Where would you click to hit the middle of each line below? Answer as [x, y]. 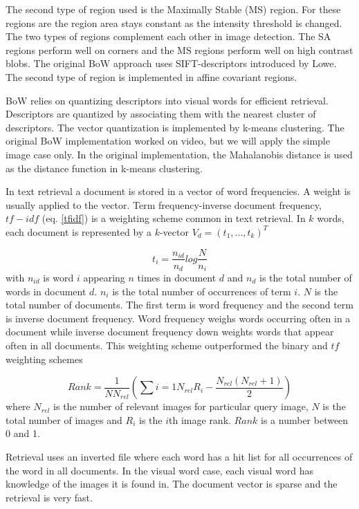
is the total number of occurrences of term [202, 291]
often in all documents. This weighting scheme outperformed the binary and [167, 345]
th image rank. [200, 419]
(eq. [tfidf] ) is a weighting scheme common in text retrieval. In [174, 218]
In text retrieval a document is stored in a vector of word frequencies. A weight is [178, 191]
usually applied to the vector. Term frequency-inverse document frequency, [164, 204]
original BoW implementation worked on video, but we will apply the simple [168, 141]
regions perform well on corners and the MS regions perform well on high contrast [179, 49]
